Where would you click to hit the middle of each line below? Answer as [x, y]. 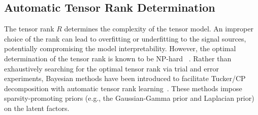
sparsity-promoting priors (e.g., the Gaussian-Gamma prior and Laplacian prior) [129, 98]
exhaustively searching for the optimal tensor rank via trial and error [111, 68]
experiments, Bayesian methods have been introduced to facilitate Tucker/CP [125, 78]
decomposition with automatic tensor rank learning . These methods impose [123, 88]
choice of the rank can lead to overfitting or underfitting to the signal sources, [125, 38]
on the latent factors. [37, 108]
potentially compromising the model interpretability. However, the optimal [120, 48]
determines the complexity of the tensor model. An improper [159, 29]
